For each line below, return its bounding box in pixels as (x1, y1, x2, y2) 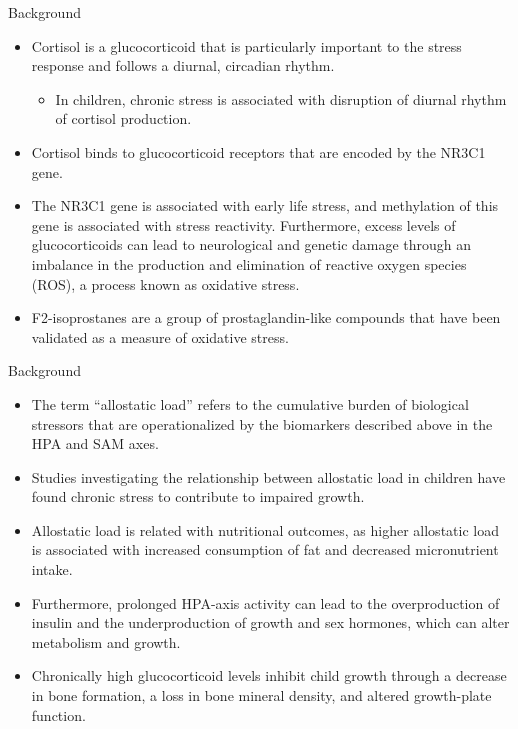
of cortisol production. (55, 108, 192, 129)
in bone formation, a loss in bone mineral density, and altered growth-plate (31, 685, 492, 706)
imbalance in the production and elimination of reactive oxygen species (31, 253, 467, 274)
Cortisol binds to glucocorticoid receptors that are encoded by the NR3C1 (31, 141, 486, 162)
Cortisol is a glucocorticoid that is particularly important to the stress (31, 35, 462, 56)
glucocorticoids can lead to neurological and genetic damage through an (31, 234, 472, 255)
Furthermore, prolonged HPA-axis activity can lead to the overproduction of (31, 592, 500, 613)
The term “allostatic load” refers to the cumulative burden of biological (31, 393, 469, 414)
